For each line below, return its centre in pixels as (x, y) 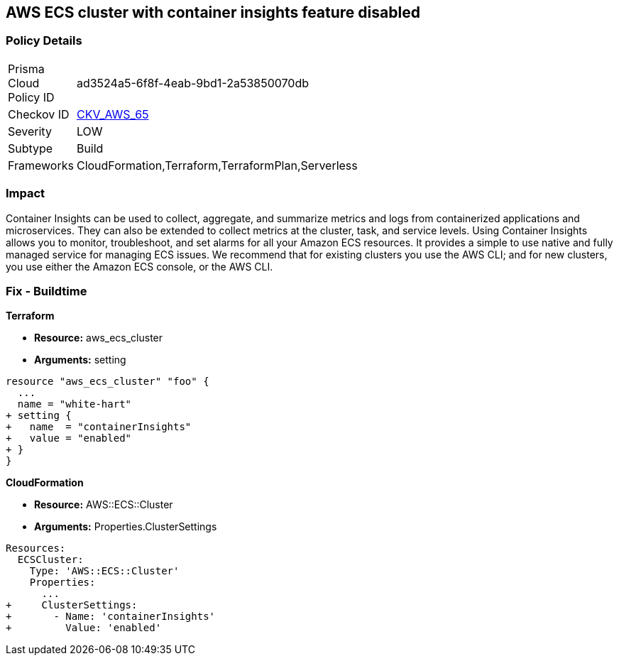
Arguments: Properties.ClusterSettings (126, 527)
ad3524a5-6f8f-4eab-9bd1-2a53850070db (193, 83)
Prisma (26, 69)
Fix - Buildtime (46, 291)
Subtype (31, 148)
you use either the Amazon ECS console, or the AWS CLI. (139, 266)
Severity (30, 131)
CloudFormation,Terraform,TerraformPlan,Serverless (217, 165)
